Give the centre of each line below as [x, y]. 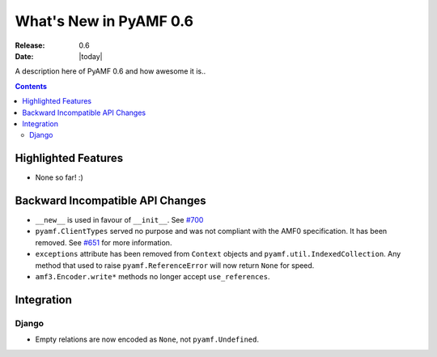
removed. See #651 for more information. [104, 242]
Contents [31, 86]
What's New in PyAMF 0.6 [104, 21]
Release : [30, 45]
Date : [24, 56]
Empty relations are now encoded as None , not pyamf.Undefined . [147, 339]
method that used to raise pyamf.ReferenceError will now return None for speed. [175, 265]
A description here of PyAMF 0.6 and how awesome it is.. [110, 71]
